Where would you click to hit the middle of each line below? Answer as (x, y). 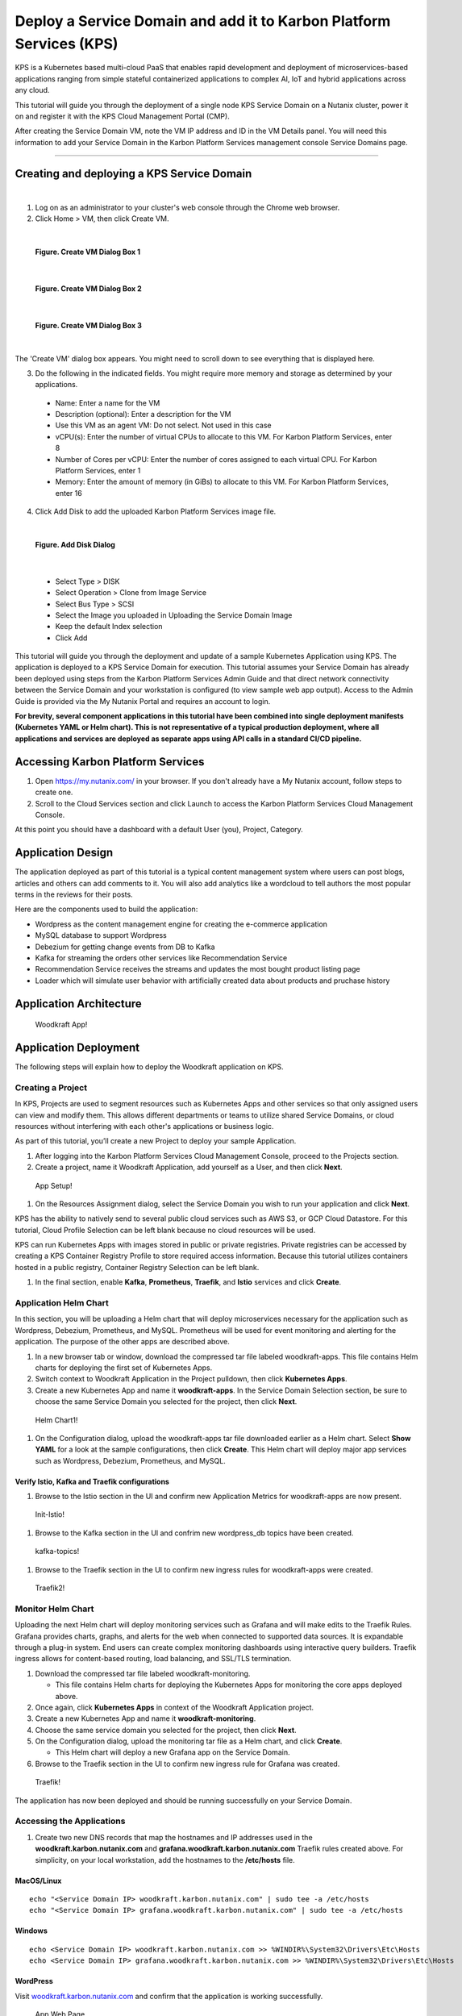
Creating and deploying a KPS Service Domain (133, 173)
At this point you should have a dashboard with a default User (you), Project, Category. (159, 830)
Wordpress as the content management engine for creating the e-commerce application (181, 924)
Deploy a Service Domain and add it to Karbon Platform (203, 21)
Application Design (64, 853)
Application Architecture (79, 1004)
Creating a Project (51, 1087)
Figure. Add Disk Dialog (75, 544)
